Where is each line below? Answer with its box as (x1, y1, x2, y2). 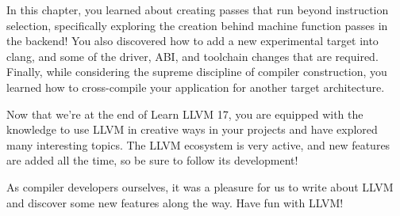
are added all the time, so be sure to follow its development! (6, 152, 298, 169)
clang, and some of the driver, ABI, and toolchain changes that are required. (6, 47, 379, 64)
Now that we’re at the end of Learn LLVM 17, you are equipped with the (6, 105, 363, 122)
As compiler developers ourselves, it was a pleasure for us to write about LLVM (6, 178, 394, 195)
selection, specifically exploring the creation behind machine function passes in (6, 17, 388, 33)
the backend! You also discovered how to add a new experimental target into (6, 32, 379, 49)
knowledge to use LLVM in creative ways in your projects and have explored (6, 121, 378, 138)
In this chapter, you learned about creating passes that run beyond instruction (6, 2, 389, 17)
